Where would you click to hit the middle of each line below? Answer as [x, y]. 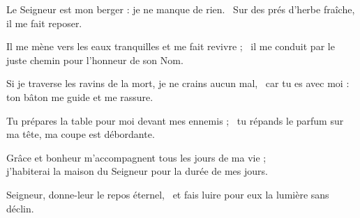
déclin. [20, 208]
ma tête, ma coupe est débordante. [81, 134]
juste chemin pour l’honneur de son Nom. [95, 60]
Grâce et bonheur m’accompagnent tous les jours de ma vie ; [136, 157]
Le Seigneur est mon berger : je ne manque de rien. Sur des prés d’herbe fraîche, [181, 9]
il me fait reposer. [44, 23]
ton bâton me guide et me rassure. [80, 96]
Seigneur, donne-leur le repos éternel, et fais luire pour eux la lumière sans [168, 194]
